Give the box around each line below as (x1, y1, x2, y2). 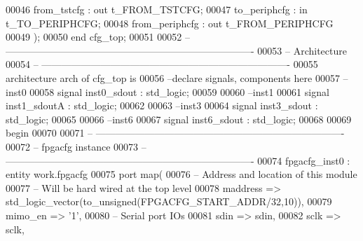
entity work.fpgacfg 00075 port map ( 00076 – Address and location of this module (6, 167, 357, 181)
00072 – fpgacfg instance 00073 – (6, 139, 146, 153)
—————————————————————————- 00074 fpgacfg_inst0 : (6, 153, 350, 167)
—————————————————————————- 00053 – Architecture (6, 43, 347, 57)
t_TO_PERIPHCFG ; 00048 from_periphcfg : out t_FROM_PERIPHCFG (6, 15, 334, 30)
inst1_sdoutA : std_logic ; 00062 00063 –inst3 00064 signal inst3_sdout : (6, 98, 318, 113)
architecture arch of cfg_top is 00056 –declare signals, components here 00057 (6, 70, 340, 85)
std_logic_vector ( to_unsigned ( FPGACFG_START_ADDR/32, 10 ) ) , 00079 (6, 194, 332, 209)
